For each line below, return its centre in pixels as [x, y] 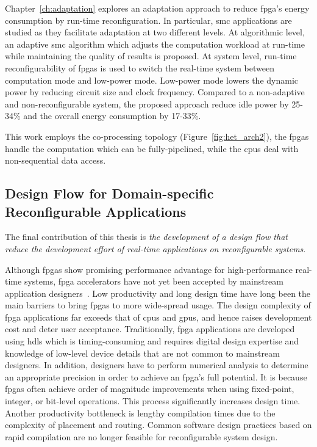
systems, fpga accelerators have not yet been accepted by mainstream [154, 281]
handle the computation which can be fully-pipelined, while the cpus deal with [152, 148]
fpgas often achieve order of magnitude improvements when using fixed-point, [150, 389]
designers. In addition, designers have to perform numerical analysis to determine [157, 365]
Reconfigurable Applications [96, 211]
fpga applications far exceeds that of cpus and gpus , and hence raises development [158, 317]
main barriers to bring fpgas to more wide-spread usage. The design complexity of [158, 305]
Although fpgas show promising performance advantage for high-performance [149, 269]
